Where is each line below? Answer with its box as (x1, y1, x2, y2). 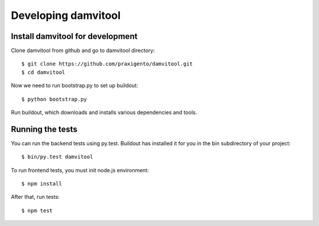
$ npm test (21, 207, 53, 214)
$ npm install (21, 181, 62, 187)
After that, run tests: (11, 194, 60, 201)
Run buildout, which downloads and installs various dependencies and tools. (11, 109, 197, 116)
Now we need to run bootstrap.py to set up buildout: (11, 82, 138, 89)
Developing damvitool (11, 9, 121, 22)
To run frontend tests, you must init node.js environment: (11, 166, 149, 173)
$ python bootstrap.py (21, 96, 87, 103)
